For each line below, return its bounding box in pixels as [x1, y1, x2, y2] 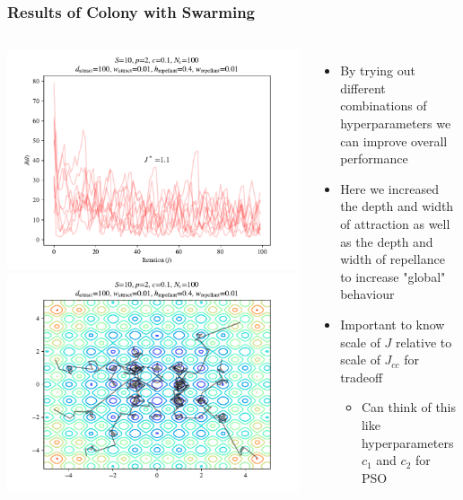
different [340, 78, 386, 97]
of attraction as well [340, 214, 450, 232]
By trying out [340, 61, 415, 80]
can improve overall [340, 131, 448, 150]
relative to [396, 332, 452, 351]
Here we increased [340, 179, 439, 197]
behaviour [340, 285, 395, 303]
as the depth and [340, 232, 433, 250]
